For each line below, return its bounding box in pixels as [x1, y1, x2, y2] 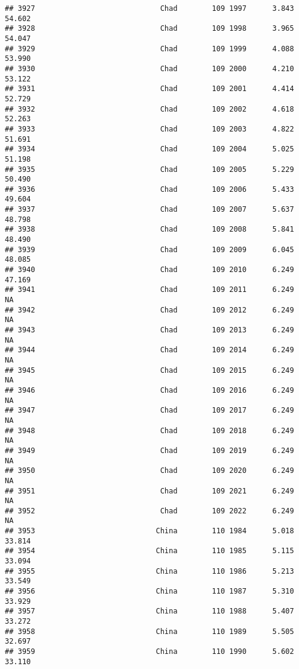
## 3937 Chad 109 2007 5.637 [5, 205, 294, 214]
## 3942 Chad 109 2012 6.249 [5, 305, 294, 314]
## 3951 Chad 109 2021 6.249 [5, 486, 294, 495]
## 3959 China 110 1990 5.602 [5, 647, 294, 656]
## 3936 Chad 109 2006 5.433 [5, 185, 294, 194]
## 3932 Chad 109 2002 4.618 [5, 104, 294, 113]
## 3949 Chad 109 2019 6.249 [5, 446, 294, 455]
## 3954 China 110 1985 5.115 [5, 547, 294, 556]
